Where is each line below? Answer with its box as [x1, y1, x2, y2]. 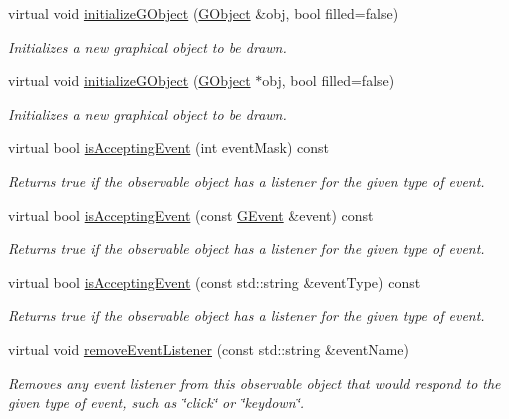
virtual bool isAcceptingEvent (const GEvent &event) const [8, 204, 374, 225]
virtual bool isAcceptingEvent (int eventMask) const [8, 137, 329, 158]
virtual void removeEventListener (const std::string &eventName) [8, 338, 410, 359]
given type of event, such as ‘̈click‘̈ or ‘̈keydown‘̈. [8, 392, 305, 413]
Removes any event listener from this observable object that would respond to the [8, 372, 501, 393]
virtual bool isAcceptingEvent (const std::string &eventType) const [8, 271, 421, 292]
